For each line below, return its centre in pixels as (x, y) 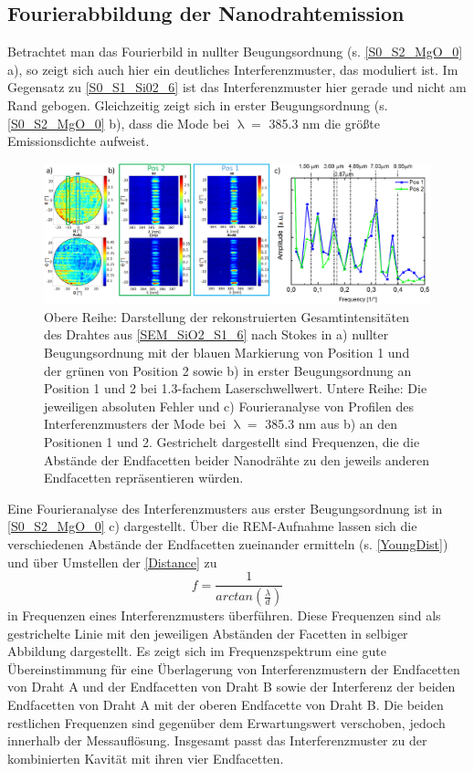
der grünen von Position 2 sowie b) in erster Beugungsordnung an (228, 370)
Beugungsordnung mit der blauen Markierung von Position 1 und (227, 352)
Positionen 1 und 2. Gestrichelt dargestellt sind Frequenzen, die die (232, 441)
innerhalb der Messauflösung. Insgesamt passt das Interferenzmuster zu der (217, 740)
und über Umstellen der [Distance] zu (112, 562)
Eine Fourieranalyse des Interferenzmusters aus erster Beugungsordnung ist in (225, 508)
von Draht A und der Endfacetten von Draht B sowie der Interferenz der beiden (232, 687)
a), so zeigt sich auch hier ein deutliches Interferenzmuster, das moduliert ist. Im (233, 69)
